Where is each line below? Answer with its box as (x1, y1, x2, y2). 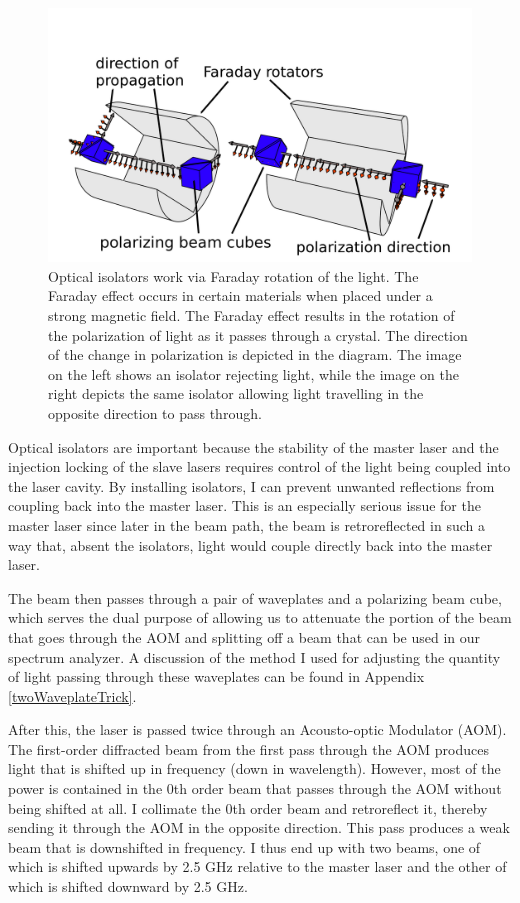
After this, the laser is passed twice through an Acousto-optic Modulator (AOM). (8, 719, 507, 740)
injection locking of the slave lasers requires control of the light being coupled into (8, 456, 511, 477)
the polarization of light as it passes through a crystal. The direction (48, 324, 468, 345)
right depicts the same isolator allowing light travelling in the (48, 383, 424, 404)
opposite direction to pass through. (48, 402, 262, 423)
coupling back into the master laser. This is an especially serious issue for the (8, 495, 481, 516)
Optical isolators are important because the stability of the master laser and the (8, 436, 499, 457)
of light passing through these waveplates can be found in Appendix (8, 666, 425, 687)
